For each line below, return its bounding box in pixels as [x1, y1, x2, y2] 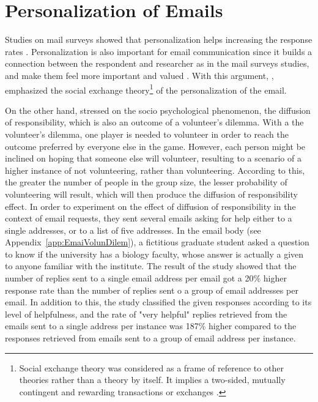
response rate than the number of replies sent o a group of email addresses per [5, 283, 298, 296]
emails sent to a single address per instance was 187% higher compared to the [5, 319, 297, 332]
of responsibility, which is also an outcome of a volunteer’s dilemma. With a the [5, 116, 304, 128]
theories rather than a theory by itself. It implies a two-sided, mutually [19, 373, 286, 386]
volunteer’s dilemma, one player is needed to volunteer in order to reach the [5, 127, 289, 140]
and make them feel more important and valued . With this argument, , [5, 69, 274, 81]
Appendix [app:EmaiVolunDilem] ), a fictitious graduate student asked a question [5, 236, 309, 248]
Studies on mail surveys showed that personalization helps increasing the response [5, 33, 312, 46]
